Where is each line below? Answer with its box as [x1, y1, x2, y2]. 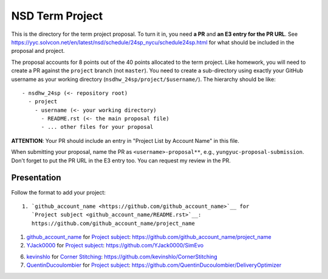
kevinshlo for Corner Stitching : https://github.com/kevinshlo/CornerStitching [26, 253, 218, 260]
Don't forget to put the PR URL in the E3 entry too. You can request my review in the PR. [11, 157, 231, 164]
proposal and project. [11, 47, 65, 55]
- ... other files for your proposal [41, 123, 154, 131]
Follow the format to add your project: [11, 188, 106, 196]
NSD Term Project [11, 9, 103, 22]
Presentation [11, 173, 61, 183]
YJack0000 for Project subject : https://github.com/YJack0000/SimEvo [26, 242, 203, 249]
